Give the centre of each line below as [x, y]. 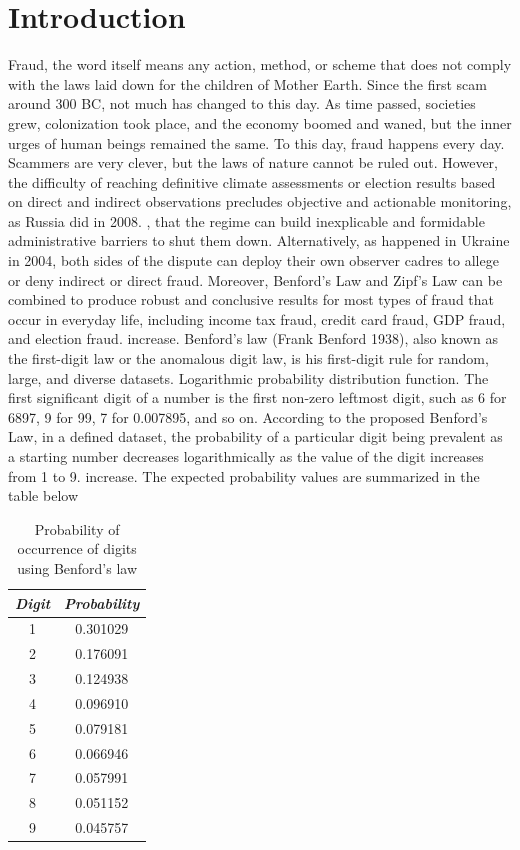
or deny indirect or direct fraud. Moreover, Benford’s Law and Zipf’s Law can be [255, 279]
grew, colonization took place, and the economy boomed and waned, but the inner [260, 122]
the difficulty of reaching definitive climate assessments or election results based [252, 181]
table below [43, 495]
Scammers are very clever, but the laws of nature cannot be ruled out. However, [253, 162]
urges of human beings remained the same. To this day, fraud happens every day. [256, 142]
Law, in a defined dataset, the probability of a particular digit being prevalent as [255, 436]
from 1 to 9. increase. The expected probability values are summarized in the [244, 475]
